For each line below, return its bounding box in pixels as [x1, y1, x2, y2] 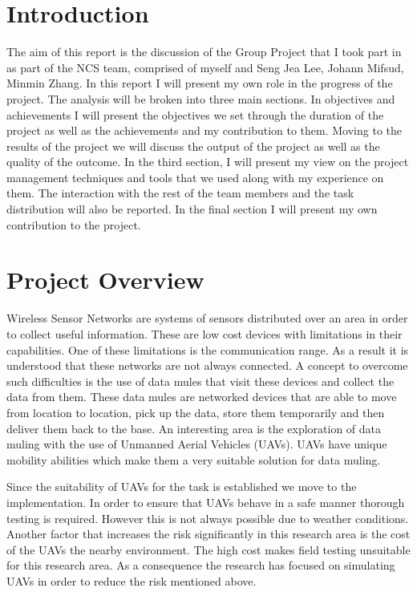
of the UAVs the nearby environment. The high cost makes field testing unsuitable [6, 541, 411, 558]
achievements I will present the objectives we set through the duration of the [6, 106, 384, 123]
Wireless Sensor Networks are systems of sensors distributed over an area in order [6, 310, 408, 326]
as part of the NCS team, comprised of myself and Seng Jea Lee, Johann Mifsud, [6, 59, 404, 75]
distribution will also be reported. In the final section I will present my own [6, 201, 378, 217]
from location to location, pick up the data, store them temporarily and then [6, 403, 385, 420]
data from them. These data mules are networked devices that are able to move [6, 388, 397, 405]
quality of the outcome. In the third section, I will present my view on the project [6, 153, 409, 170]
